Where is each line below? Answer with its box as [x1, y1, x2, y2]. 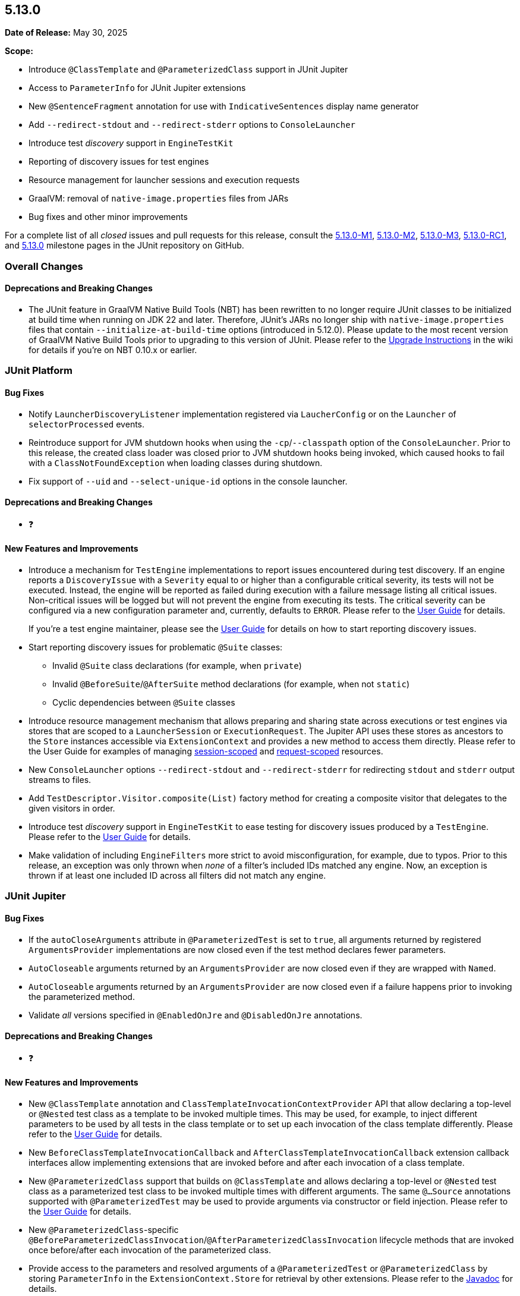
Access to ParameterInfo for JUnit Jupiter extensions [29, 83, 246, 93]
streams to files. [29, 775, 92, 785]
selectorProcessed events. [29, 419, 145, 429]
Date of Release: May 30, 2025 [5, 27, 128, 38]
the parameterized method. [29, 991, 135, 1002]
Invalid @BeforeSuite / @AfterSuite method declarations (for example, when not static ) [52, 679, 410, 690]
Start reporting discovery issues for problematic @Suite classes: [29, 642, 283, 653]
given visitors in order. [29, 803, 115, 814]
